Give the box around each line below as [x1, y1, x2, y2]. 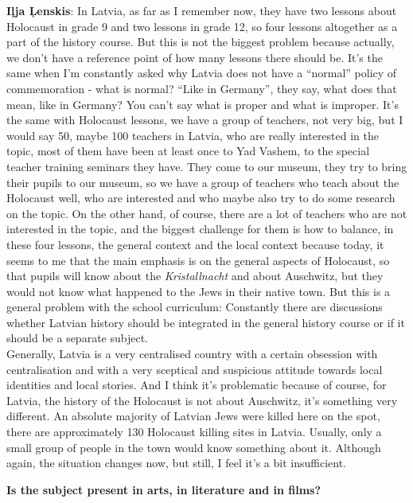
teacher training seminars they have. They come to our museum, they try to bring [6, 158, 407, 174]
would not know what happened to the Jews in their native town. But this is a [6, 283, 391, 299]
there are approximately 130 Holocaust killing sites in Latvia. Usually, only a [6, 423, 382, 440]
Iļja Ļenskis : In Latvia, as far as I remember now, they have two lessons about [6, 2, 397, 18]
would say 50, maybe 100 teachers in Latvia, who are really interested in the [6, 127, 379, 143]
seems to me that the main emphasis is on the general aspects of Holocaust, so [6, 251, 390, 268]
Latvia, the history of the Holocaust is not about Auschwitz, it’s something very [6, 392, 398, 408]
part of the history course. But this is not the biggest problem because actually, [6, 33, 395, 50]
